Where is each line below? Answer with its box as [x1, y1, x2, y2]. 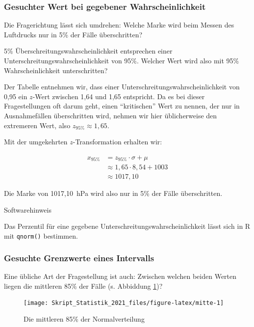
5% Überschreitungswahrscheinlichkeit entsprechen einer [4, 46, 173, 56]
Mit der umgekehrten [4, 136, 68, 147]
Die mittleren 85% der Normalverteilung [24, 313, 145, 324]
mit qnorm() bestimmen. [4, 231, 78, 241]
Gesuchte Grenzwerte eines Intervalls [4, 251, 154, 264]
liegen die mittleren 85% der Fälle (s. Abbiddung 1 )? [4, 280, 163, 291]
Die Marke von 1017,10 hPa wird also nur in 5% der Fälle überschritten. [4, 188, 223, 198]
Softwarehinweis [4, 204, 51, 215]
